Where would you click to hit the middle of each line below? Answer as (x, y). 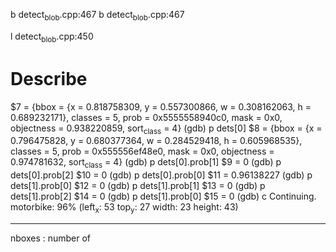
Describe (49, 78)
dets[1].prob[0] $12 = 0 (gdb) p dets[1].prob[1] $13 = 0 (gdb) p (138, 186)
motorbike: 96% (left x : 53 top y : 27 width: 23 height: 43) (124, 208)
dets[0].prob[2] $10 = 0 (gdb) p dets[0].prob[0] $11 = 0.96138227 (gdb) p (161, 175)
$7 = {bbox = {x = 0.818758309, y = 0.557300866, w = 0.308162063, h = (161, 106)
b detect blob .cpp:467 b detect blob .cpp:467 (97, 16)
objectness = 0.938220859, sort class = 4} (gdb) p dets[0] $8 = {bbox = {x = (166, 129)
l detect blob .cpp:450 (52, 37)
